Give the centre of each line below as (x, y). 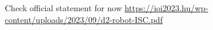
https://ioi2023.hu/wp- (166, 8)
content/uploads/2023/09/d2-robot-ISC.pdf (84, 19)
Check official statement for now (63, 8)
